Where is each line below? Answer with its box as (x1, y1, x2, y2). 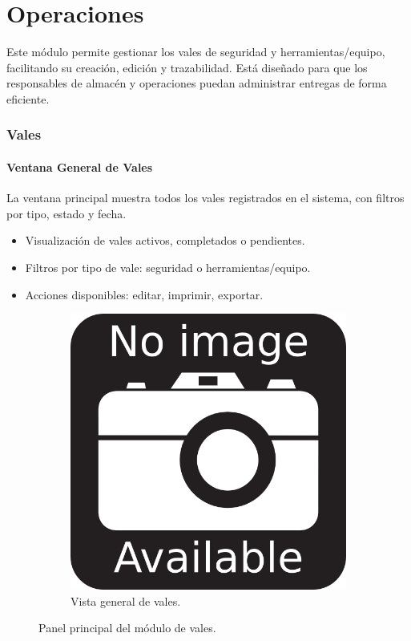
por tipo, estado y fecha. (6, 205, 127, 221)
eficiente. (6, 90, 50, 107)
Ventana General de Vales (6, 158, 153, 175)
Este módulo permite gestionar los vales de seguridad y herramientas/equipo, (6, 43, 385, 60)
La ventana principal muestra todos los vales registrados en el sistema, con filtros (6, 189, 405, 206)
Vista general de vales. (71, 592, 181, 609)
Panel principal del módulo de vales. (38, 619, 216, 636)
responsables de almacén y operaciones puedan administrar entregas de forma (6, 75, 387, 91)
